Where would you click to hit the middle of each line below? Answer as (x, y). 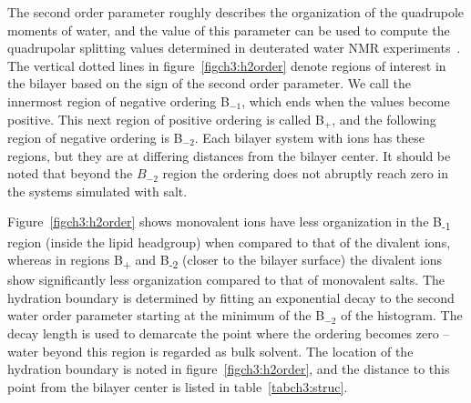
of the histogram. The (402, 315)
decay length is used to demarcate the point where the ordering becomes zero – (229, 333)
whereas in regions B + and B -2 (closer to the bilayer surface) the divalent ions (225, 261)
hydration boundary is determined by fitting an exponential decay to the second (231, 297)
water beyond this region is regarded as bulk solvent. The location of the (210, 351)
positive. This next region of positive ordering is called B (166, 119)
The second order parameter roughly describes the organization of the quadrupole (236, 12)
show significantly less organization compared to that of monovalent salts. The (226, 280)
